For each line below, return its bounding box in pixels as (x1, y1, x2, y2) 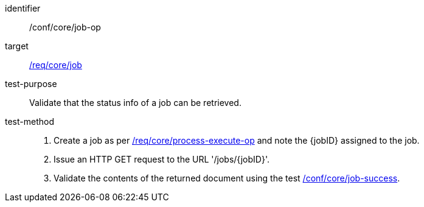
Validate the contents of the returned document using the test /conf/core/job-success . (54, 173, 400, 183)
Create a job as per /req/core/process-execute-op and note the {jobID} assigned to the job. (54, 135, 420, 146)
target (5, 41, 29, 51)
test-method (5, 116, 54, 127)
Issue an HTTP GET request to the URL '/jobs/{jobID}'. (54, 154, 269, 164)
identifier (5, 3, 41, 13)
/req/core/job (29, 60, 82, 70)
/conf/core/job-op (29, 22, 101, 32)
